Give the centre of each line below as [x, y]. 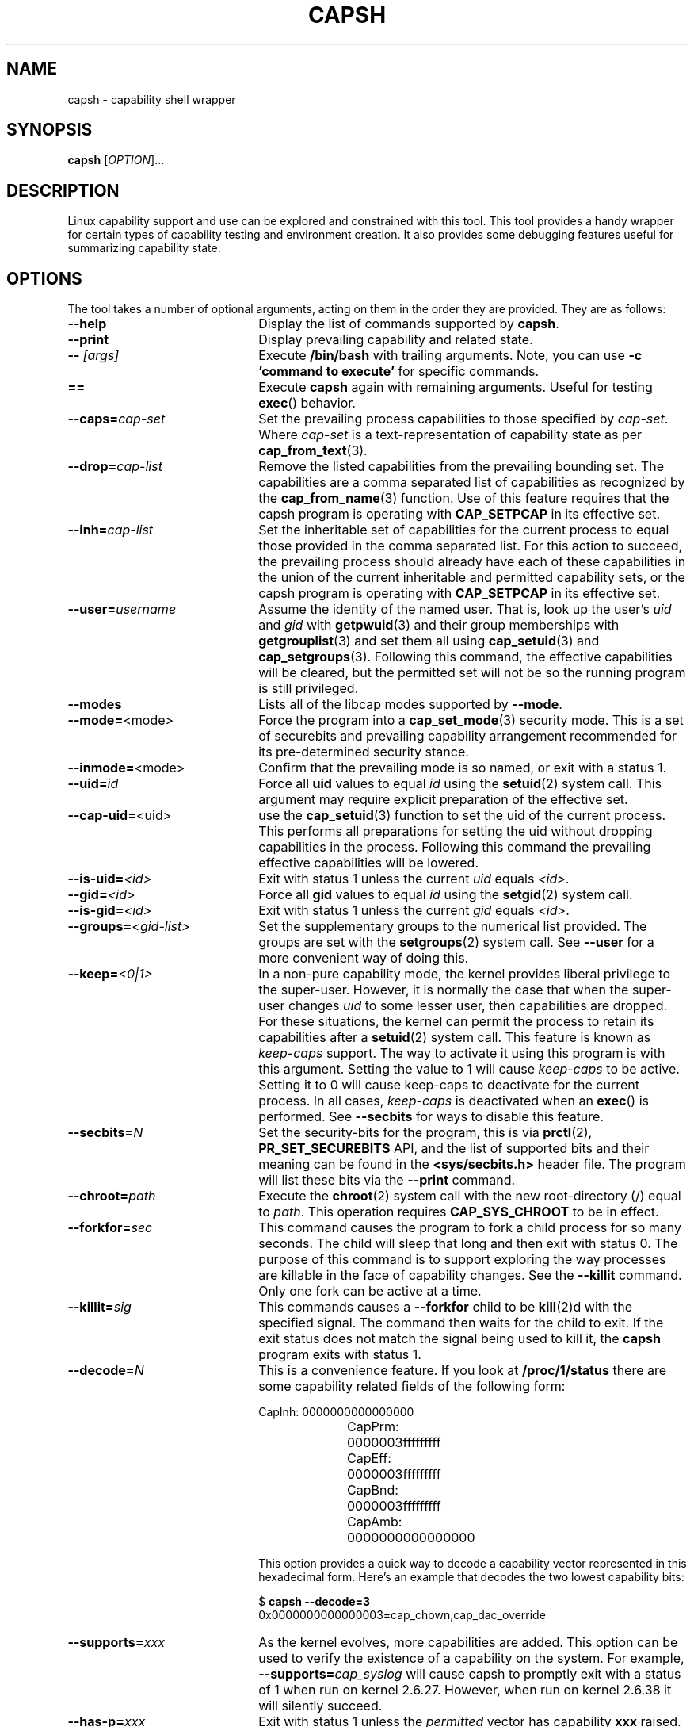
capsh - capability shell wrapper [152, 99]
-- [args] [93, 356]
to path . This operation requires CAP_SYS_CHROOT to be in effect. [459, 1212]
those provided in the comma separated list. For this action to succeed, [471, 546]
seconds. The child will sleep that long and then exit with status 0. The [468, 1244]
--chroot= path [112, 1196]
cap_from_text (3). [313, 451]
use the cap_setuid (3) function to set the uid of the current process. [462, 816]
